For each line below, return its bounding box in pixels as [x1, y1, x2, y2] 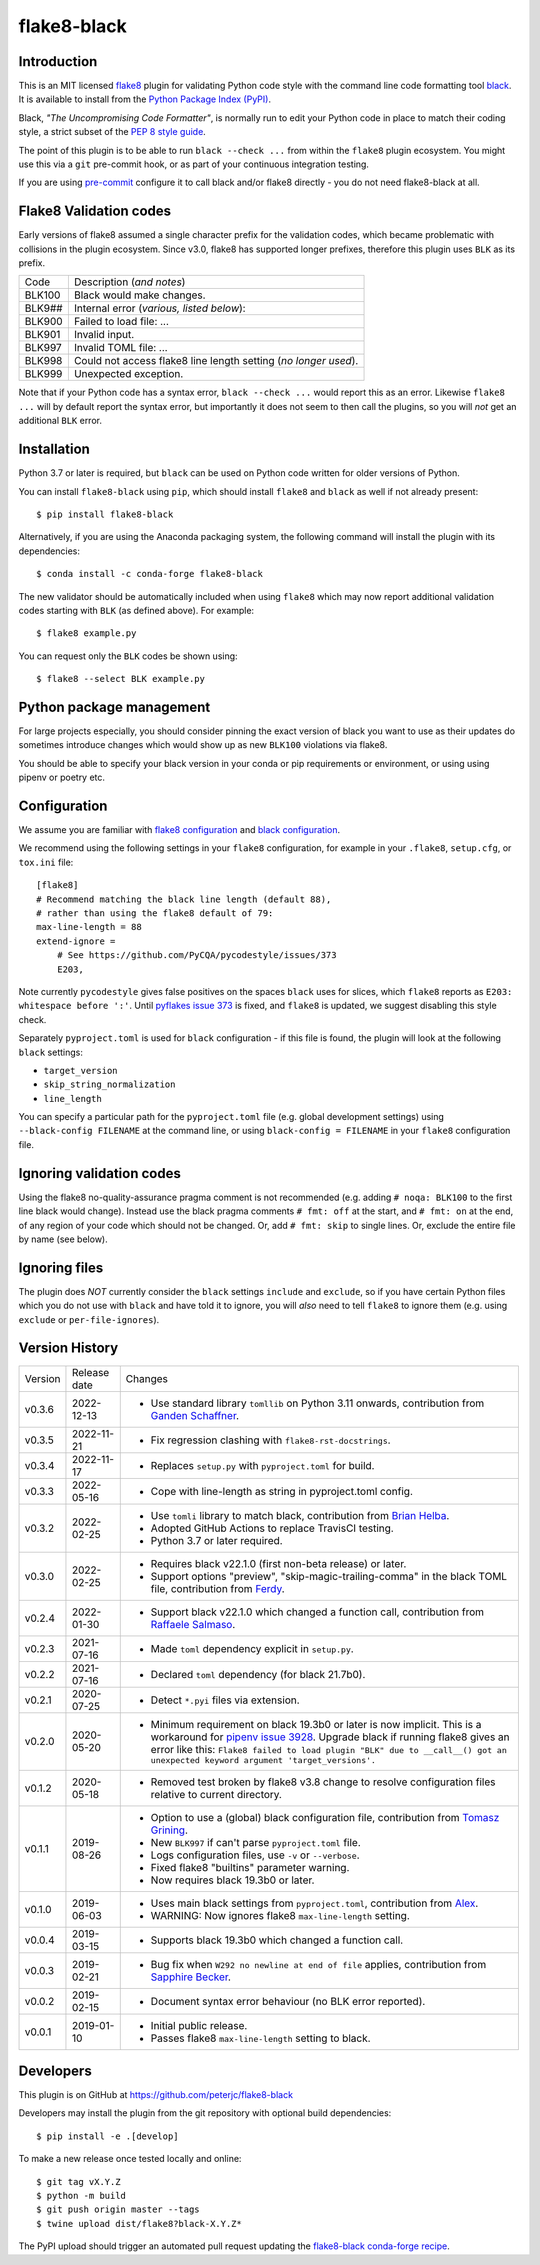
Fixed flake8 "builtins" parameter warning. [150, 1860, 350, 1874]
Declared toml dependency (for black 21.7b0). [150, 1667, 366, 1681]
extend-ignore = [36, 935, 116, 947]
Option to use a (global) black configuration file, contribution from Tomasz [150, 1810, 500, 1824]
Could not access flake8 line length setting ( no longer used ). [73, 354, 359, 368]
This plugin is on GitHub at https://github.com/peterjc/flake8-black [18, 2089, 294, 2101]
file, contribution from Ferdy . [150, 1581, 285, 1595]
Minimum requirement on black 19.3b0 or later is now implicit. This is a [150, 1717, 482, 1731]
